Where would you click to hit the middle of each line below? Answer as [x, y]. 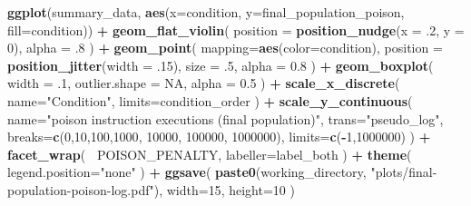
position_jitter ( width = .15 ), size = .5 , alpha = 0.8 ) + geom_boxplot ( [221, 65]
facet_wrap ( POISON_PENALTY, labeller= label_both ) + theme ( [210, 154]
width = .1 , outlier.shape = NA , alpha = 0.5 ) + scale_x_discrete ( [204, 83]
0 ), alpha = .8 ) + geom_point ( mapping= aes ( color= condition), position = [225, 48]
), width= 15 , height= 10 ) [224, 189]
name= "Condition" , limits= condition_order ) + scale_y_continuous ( [210, 100]
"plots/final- [404, 172]
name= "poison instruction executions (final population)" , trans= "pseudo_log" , [226, 118]
